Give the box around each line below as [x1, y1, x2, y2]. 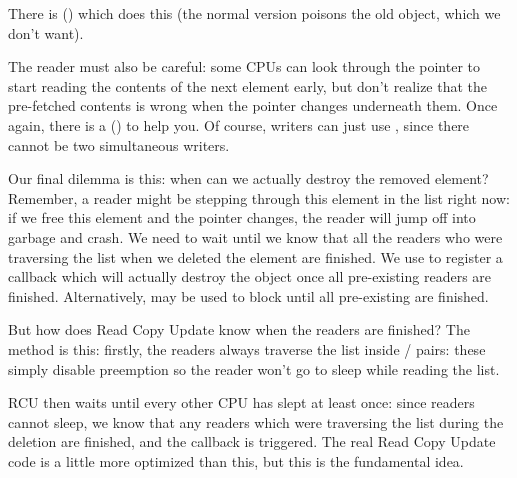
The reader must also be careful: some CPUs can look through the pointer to [8, 56, 481, 77]
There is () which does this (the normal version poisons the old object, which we [8, 3, 501, 23]
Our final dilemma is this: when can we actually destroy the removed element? [8, 168, 489, 189]
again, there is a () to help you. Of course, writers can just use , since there [8, 114, 470, 135]
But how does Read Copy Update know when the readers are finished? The [8, 319, 470, 340]
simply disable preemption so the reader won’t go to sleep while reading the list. [8, 358, 500, 379]
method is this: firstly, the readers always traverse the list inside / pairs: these [8, 338, 486, 359]
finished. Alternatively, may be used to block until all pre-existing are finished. [8, 285, 489, 306]
